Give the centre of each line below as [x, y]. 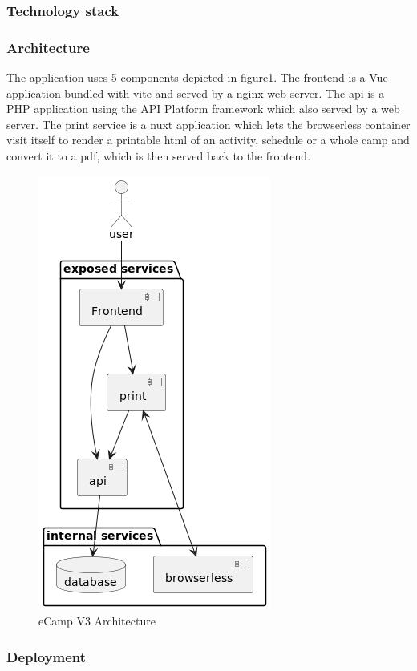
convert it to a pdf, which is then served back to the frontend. [159, 156]
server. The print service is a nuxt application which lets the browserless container [208, 124]
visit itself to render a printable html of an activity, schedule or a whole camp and [208, 140]
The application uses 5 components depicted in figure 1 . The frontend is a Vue [197, 77]
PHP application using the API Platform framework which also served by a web [203, 109]
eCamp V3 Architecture [97, 621]
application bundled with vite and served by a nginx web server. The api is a [196, 93]
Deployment [47, 656]
